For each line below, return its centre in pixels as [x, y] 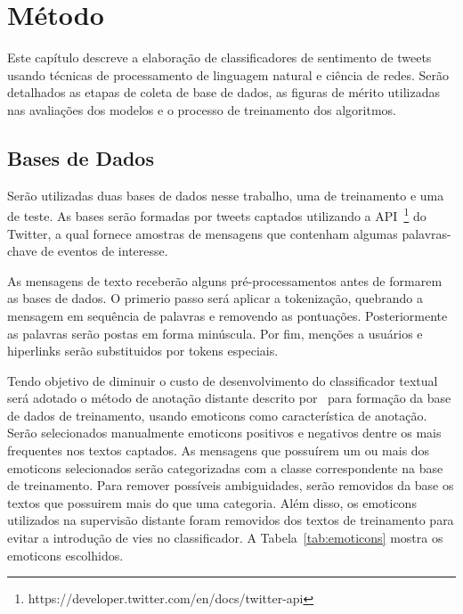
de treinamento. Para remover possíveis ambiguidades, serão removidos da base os [231, 485]
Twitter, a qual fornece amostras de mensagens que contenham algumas [203, 233]
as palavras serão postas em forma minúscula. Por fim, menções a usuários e [215, 333]
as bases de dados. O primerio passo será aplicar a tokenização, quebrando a [215, 298]
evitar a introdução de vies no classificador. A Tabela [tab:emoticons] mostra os [225, 538]
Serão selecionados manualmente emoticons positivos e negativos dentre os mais [224, 433]
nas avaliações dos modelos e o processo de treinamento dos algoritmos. [202, 109]
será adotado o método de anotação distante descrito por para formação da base [229, 398]
